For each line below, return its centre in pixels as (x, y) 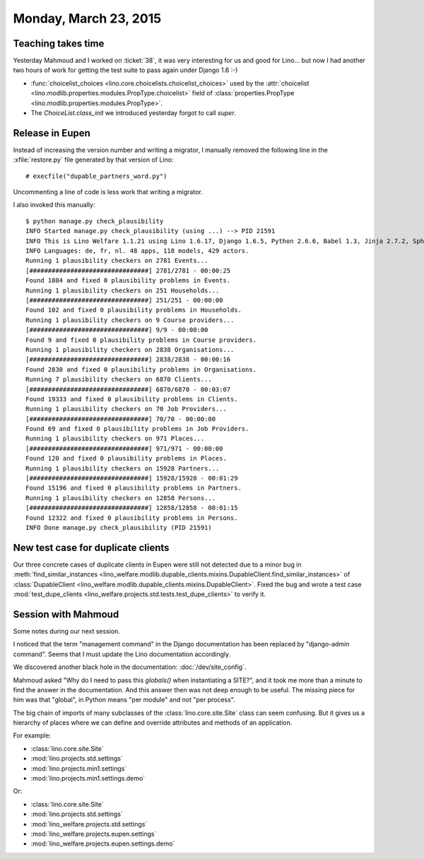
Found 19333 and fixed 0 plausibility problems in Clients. (132, 399)
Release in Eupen (52, 133)
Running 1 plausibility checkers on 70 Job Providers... (126, 409)
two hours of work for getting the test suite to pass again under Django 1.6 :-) (125, 70)
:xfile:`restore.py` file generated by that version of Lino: (93, 160)
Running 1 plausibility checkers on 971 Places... (115, 439)
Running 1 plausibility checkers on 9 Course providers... (130, 320)
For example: (32, 735)
